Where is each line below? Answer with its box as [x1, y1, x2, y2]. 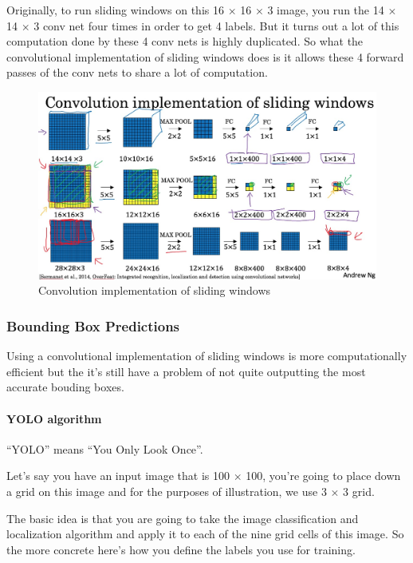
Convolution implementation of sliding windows [38, 282, 271, 299]
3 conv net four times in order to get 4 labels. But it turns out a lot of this [33, 17, 399, 34]
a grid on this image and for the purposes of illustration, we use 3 [6, 482, 327, 499]
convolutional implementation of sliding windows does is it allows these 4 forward [6, 48, 404, 65]
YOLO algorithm [6, 410, 102, 426]
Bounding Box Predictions [6, 315, 180, 335]
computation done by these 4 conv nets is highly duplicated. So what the [6, 33, 364, 50]
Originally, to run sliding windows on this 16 [6, 2, 224, 18]
